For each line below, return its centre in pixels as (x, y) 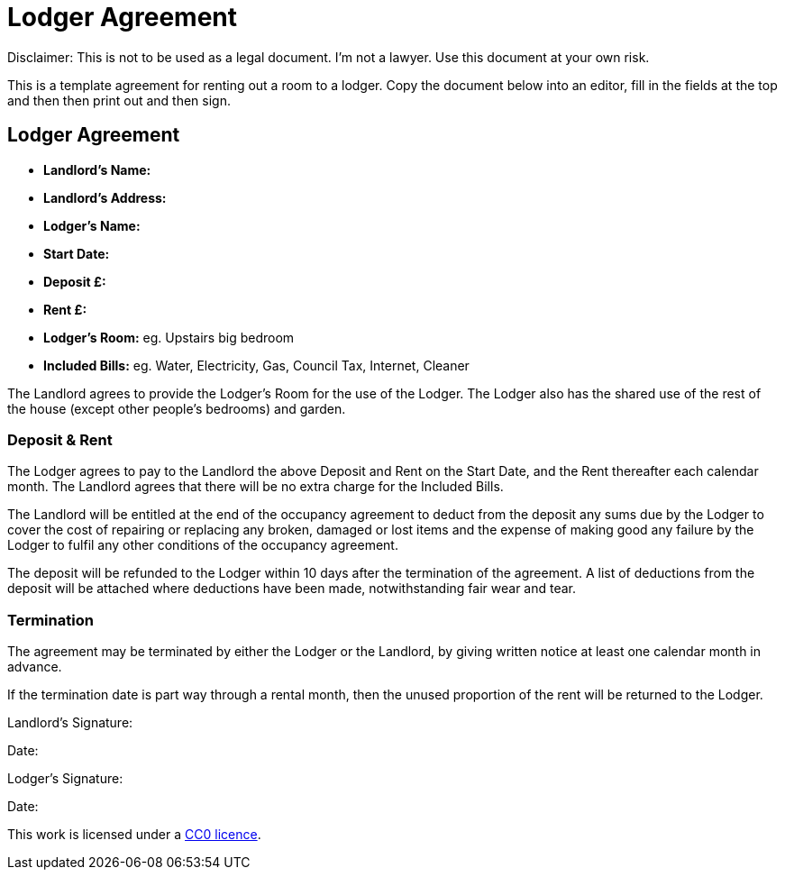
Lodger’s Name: (92, 225)
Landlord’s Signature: (70, 723)
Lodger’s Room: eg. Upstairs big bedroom (169, 337)
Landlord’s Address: (105, 197)
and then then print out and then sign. (119, 100)
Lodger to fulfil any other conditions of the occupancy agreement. (203, 545)
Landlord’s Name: (97, 169)
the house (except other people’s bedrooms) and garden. (177, 408)
